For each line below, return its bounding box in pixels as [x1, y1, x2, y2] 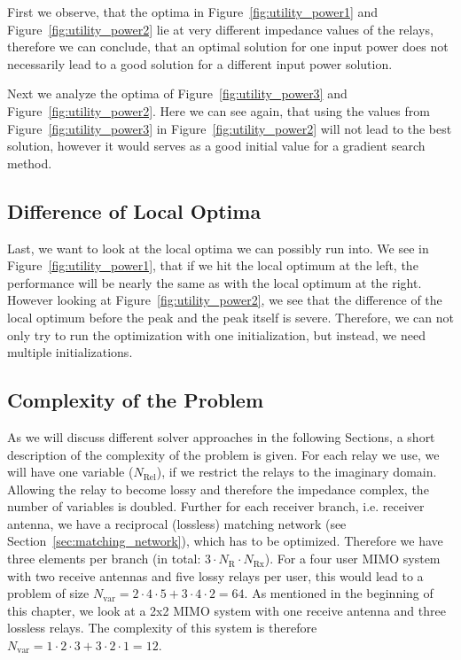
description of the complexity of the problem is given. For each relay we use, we [7, 445, 440, 463]
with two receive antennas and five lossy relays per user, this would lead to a [7, 566, 424, 585]
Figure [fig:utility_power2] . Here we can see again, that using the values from [7, 101, 430, 120]
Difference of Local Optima [7, 197, 262, 224]
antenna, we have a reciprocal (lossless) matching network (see [7, 514, 347, 532]
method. [7, 153, 52, 172]
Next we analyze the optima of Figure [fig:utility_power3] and [7, 84, 348, 103]
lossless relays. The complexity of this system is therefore [7, 618, 317, 637]
